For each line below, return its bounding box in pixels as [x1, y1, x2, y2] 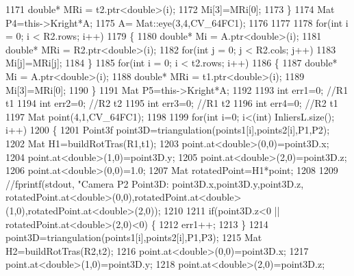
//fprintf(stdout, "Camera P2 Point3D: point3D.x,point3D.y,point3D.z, [5, 176, 304, 190]
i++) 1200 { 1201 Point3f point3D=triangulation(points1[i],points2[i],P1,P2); [5, 123, 330, 137]
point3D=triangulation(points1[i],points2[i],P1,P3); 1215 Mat [5, 230, 262, 244]
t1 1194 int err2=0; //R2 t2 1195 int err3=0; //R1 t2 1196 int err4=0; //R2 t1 [5, 96, 338, 110]
